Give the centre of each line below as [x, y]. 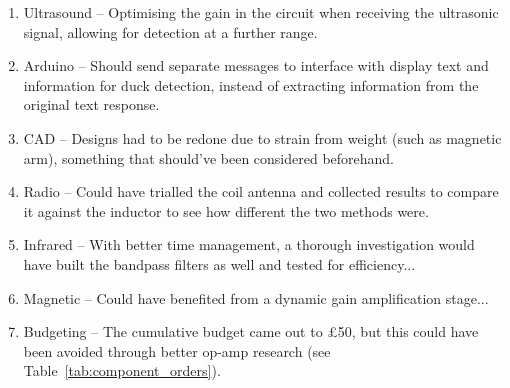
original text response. [91, 104]
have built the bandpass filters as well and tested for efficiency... [219, 263]
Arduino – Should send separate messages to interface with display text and [256, 65]
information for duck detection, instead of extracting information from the [251, 84]
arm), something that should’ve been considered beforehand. [209, 157]
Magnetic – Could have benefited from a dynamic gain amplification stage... [256, 297]
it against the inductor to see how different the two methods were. [226, 210]
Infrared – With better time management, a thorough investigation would [249, 244]
